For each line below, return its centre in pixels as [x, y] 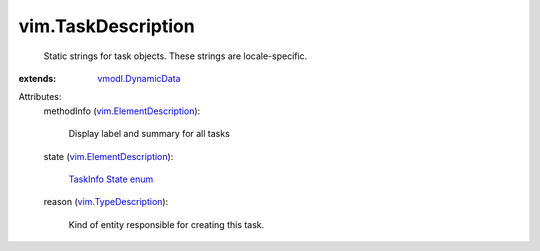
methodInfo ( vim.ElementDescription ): [122, 111]
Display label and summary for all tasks [149, 134]
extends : [37, 78]
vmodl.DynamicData [139, 78]
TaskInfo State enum [111, 179]
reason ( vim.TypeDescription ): [106, 202]
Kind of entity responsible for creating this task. [166, 224]
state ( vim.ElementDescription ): [108, 156]
